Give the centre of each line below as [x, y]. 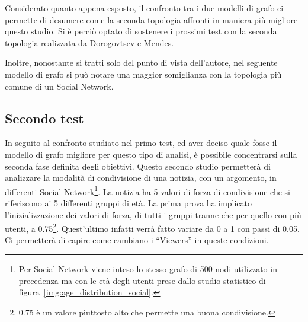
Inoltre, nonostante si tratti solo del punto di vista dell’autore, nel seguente [141, 63]
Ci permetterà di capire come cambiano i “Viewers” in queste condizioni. [137, 240]
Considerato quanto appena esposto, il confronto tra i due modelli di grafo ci [144, 8]
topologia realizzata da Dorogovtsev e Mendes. [89, 42]
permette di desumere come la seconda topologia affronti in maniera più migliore [151, 19]
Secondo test [44, 118]
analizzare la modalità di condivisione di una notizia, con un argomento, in [141, 178]
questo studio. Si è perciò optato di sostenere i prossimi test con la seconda [141, 31]
